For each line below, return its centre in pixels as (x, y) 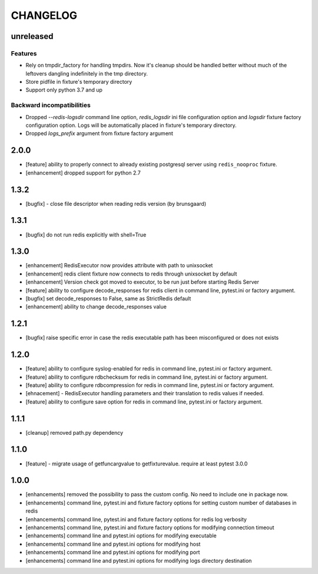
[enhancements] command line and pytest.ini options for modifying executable (121, 536)
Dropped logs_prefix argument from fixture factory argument (100, 133)
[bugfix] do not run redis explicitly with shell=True (86, 234)
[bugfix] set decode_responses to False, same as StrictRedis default (108, 299)
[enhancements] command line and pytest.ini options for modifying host (113, 544)
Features (24, 53)
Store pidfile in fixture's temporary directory (79, 82)
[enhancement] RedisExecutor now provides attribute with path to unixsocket (119, 265)
